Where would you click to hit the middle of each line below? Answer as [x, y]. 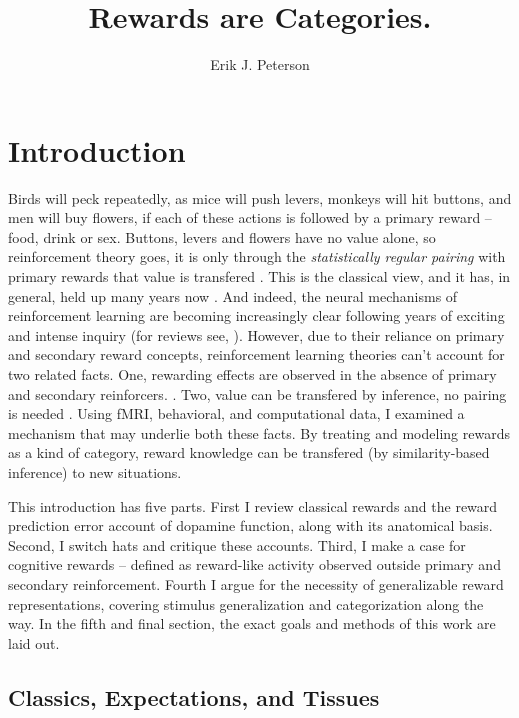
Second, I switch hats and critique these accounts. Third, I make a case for [237, 544]
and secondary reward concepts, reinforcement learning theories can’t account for [256, 354]
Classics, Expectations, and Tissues [194, 696]
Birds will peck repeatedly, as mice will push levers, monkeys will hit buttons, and [260, 197]
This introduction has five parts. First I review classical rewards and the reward [253, 505]
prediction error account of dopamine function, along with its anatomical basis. [250, 525]
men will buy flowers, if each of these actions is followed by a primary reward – [250, 217]
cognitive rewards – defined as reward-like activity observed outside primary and [254, 564]
